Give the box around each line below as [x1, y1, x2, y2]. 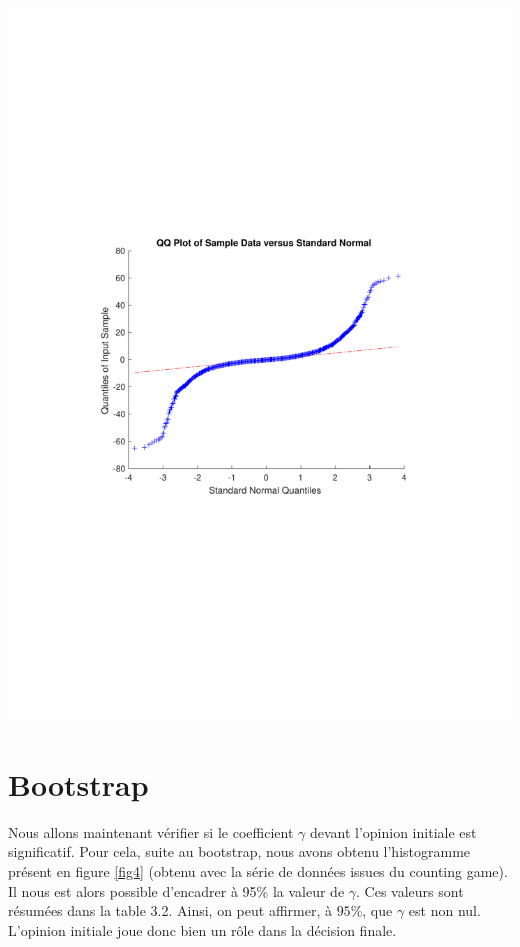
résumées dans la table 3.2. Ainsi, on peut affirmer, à [8, 900, 332, 921]
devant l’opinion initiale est [309, 821, 477, 842]
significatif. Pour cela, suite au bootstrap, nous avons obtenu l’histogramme [8, 841, 471, 862]
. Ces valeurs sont [356, 880, 464, 901]
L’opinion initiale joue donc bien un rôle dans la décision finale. [8, 919, 397, 940]
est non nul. [408, 900, 481, 921]
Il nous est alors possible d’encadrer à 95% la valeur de [8, 880, 345, 901]
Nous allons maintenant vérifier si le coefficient [8, 821, 294, 842]
